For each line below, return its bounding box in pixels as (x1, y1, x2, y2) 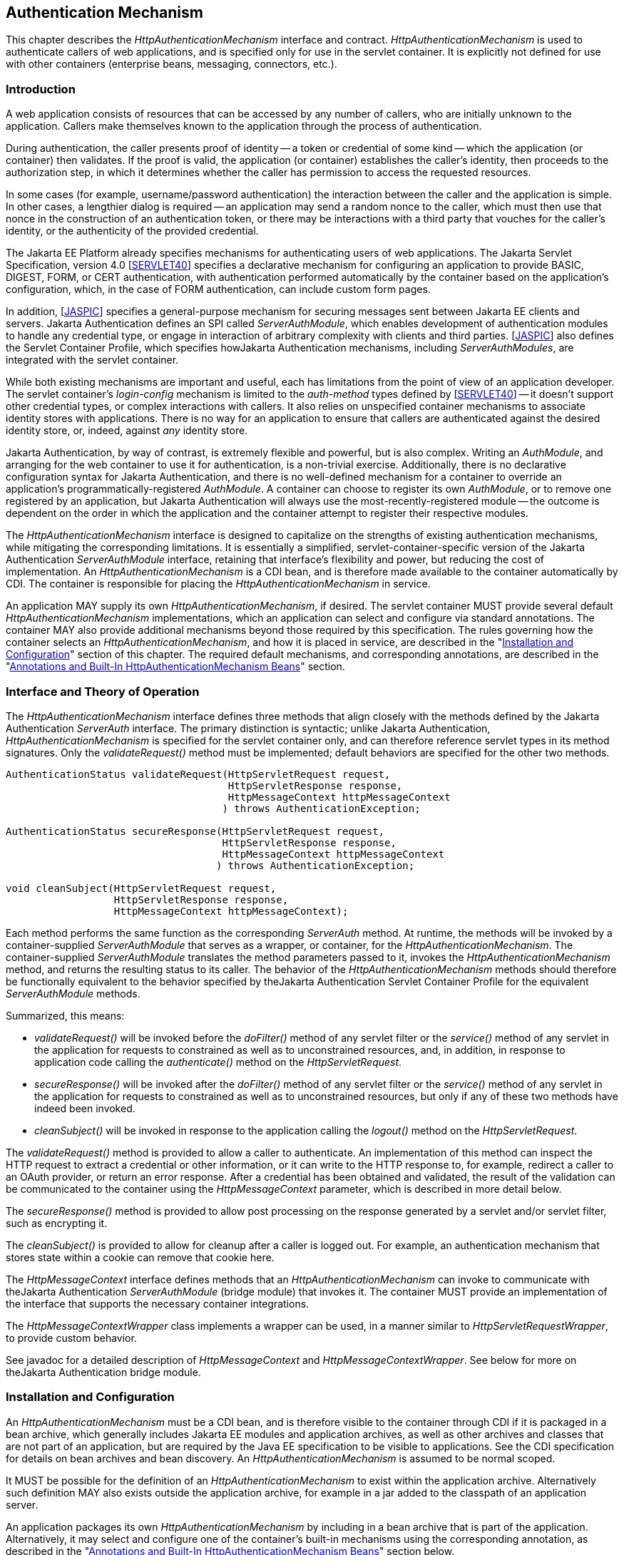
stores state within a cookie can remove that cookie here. (6, 1251, 275, 1263)
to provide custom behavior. (6, 1331, 137, 1344)
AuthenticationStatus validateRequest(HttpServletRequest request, (6, 768, 391, 780)
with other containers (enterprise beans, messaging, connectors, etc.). (6, 58, 337, 71)
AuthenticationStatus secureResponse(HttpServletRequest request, (6, 825, 385, 837)
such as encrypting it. (6, 1216, 108, 1229)
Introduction (6, 81, 76, 96)
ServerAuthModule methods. (6, 987, 140, 1000)
